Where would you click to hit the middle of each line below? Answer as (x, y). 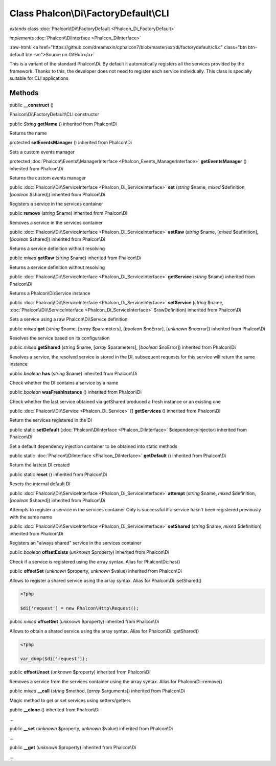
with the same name (31, 517)
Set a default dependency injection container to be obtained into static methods (93, 446)
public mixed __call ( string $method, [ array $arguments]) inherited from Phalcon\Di (97, 691)
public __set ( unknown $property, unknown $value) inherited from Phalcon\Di (91, 728)
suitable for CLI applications (39, 78)
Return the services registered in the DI (51, 420)
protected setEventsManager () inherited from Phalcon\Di (71, 143)
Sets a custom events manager (42, 152)
